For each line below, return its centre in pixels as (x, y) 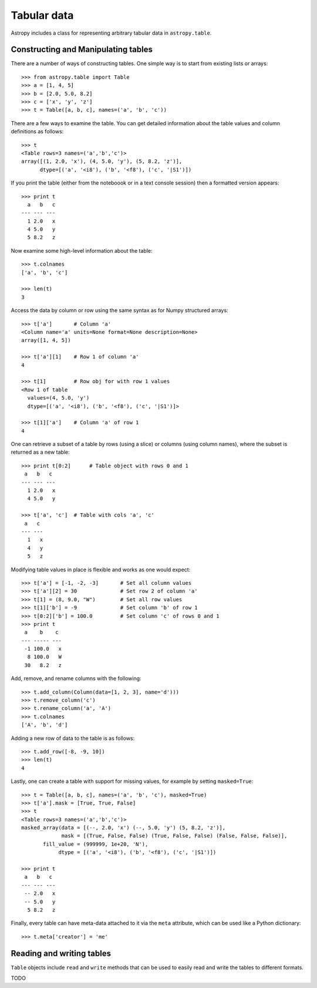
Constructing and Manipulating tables (82, 50)
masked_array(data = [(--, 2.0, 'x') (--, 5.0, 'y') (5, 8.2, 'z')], (124, 828)
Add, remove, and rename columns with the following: (76, 678)
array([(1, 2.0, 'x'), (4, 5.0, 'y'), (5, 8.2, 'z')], (102, 161)
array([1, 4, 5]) (46, 340)
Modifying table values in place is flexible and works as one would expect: (101, 570)
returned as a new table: (40, 452)
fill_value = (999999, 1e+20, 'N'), (96, 844)
